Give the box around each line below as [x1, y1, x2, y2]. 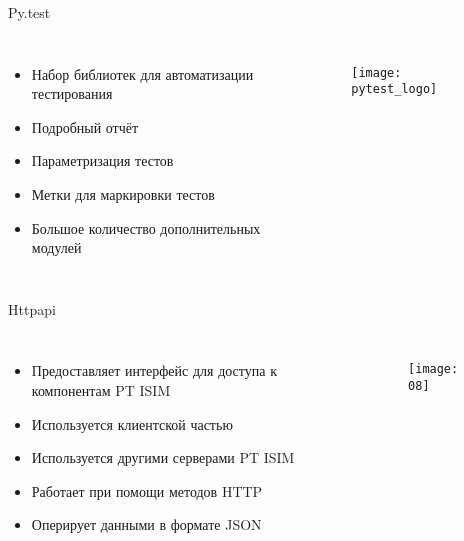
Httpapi [8, 298, 56, 319]
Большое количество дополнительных [31, 217, 261, 238]
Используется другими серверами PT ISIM [31, 447, 295, 468]
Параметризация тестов [31, 150, 174, 171]
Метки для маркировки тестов [31, 183, 215, 204]
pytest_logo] [351, 82, 438, 97]
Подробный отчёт [31, 116, 139, 137]
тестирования [31, 83, 113, 104]
